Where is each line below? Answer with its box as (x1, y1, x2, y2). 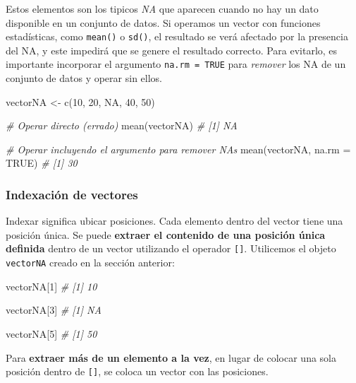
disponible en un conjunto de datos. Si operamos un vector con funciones (6, 15, 321, 30)
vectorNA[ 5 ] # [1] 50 (6, 326, 97, 341)
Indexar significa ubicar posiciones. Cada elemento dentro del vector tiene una (6, 213, 343, 228)
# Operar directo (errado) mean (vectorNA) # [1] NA (6, 118, 238, 133)
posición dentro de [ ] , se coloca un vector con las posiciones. (6, 364, 269, 379)
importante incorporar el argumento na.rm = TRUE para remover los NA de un (6, 57, 346, 71)
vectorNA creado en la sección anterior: (6, 255, 175, 270)
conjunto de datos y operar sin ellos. (6, 71, 162, 86)
